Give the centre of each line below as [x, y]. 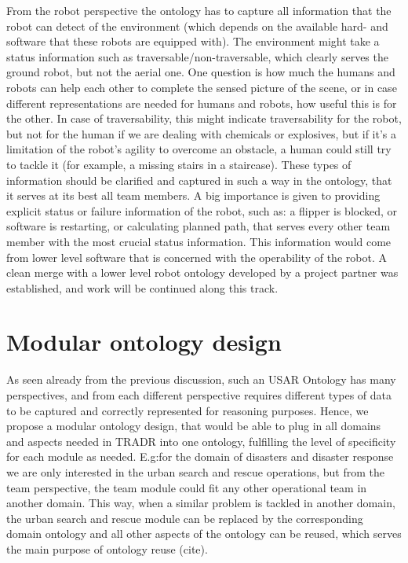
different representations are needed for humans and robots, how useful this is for [202, 103]
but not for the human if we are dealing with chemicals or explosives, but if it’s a [202, 133]
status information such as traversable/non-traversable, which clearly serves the [197, 56]
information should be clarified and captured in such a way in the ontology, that [199, 180]
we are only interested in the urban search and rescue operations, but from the [196, 471]
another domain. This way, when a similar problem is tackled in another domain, [201, 503]
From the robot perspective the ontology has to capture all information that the [199, 10]
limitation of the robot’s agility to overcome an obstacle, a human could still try [199, 149]
